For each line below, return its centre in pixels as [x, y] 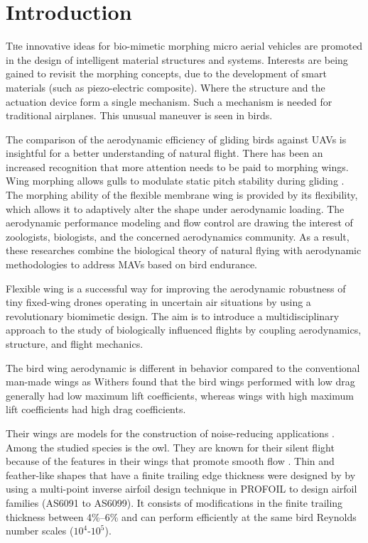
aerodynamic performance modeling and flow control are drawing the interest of [179, 223]
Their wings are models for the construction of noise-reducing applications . [170, 433]
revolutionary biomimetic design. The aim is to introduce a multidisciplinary [173, 316]
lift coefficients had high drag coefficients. [96, 409]
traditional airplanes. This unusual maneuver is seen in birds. [139, 115]
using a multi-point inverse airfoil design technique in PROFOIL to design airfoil [182, 489]
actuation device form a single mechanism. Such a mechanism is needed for [169, 101]
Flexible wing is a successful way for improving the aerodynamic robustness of [176, 288]
